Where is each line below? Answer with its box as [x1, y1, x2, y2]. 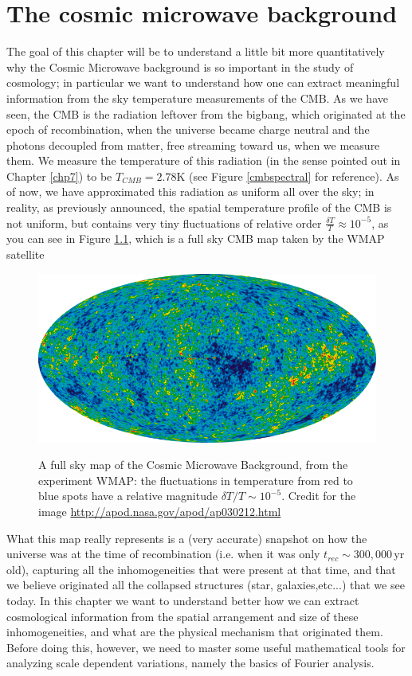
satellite [6, 246, 45, 263]
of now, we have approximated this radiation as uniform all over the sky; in [6, 183, 375, 200]
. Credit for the [281, 487, 356, 504]
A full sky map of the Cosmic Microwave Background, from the [38, 456, 348, 473]
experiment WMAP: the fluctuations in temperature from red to [38, 471, 353, 488]
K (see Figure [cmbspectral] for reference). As [176, 167, 399, 184]
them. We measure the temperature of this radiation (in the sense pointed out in [6, 152, 401, 169]
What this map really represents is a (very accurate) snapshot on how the [6, 529, 367, 546]
